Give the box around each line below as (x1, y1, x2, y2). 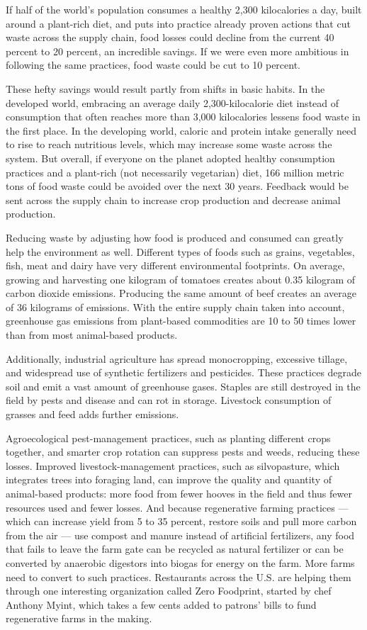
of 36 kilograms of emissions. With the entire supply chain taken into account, (6, 299, 345, 314)
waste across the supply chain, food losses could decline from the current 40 (6, 30, 334, 45)
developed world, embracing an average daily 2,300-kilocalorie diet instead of (6, 95, 339, 110)
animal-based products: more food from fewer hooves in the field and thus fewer (6, 486, 352, 500)
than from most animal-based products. (6, 327, 178, 342)
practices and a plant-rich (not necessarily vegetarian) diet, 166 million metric (6, 164, 344, 179)
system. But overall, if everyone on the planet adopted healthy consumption (6, 150, 335, 165)
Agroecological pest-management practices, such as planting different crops (6, 430, 331, 445)
